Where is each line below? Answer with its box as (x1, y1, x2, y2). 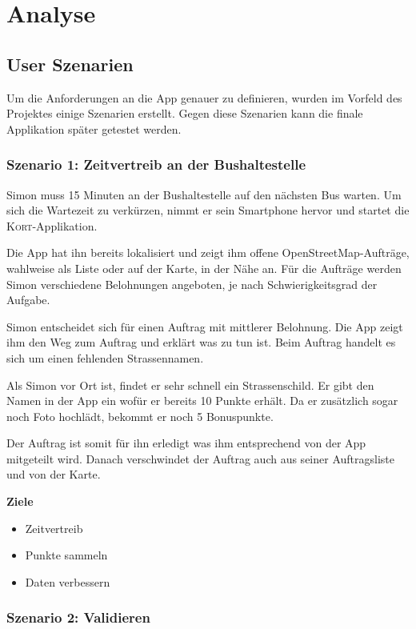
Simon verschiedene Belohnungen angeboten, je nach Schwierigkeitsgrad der (6, 275, 378, 292)
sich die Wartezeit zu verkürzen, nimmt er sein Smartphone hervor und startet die (6, 202, 410, 218)
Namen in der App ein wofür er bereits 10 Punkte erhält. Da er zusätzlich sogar (6, 392, 398, 409)
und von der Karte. (6, 466, 101, 483)
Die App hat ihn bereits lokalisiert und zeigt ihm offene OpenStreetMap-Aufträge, (6, 244, 410, 261)
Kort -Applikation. (6, 217, 98, 234)
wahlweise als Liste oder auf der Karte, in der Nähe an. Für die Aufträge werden (6, 259, 402, 276)
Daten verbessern (25, 573, 110, 590)
